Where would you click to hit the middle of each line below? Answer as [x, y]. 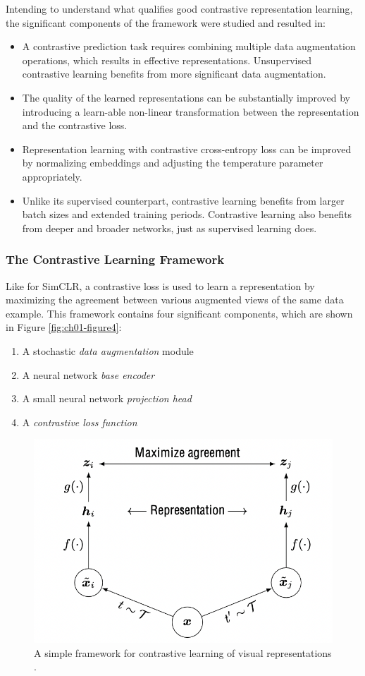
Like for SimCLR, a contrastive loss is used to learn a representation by [160, 285]
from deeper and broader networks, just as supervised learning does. [169, 228]
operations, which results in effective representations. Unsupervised [167, 60]
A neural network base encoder [88, 374]
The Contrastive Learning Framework [115, 259]
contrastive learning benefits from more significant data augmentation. [174, 74]
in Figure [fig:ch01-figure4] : [64, 327]
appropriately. [52, 176]
